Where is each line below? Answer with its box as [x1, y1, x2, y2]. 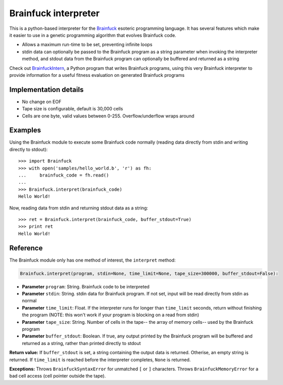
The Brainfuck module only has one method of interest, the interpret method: [9, 257, 176, 263]
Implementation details [9, 85, 84, 94]
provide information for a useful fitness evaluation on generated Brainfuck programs [9, 72, 184, 78]
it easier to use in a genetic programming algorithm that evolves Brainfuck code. [9, 32, 176, 38]
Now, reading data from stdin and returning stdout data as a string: [9, 205, 149, 211]
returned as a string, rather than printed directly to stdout [22, 340, 141, 346]
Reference [9, 243, 43, 252]
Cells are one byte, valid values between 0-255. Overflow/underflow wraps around [22, 113, 195, 119]
